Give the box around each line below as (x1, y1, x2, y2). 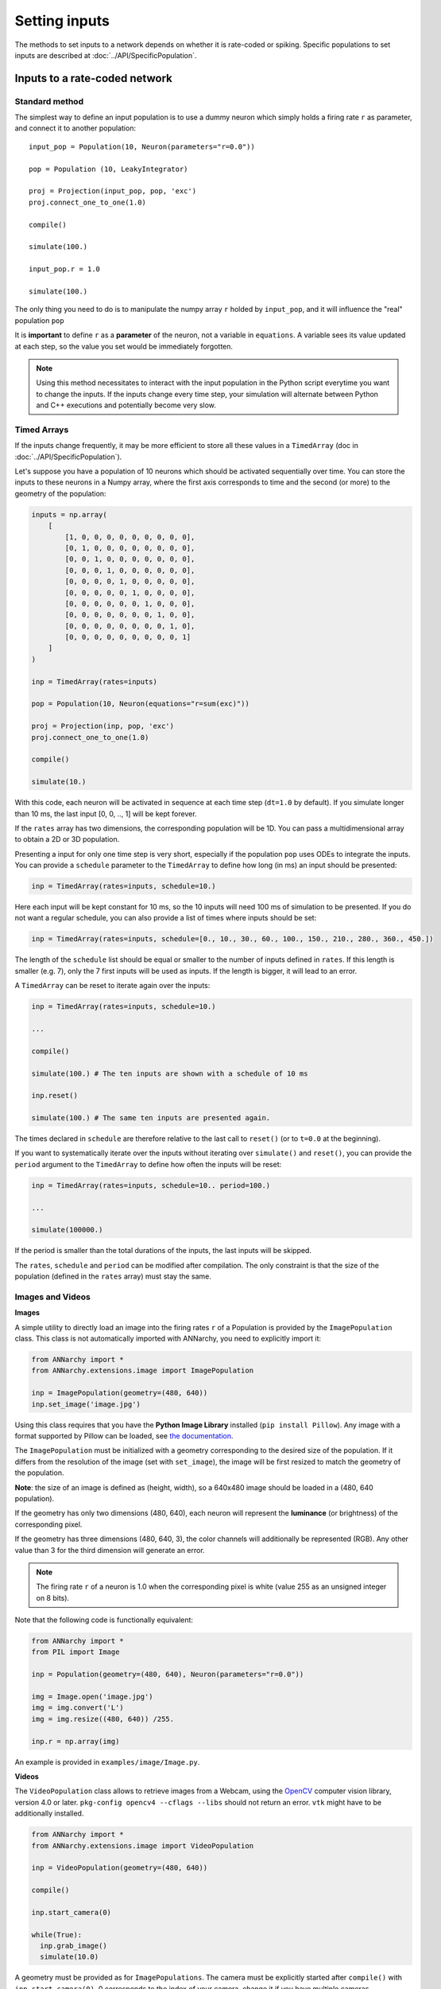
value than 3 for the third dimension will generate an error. (14, 1545, 206, 1555)
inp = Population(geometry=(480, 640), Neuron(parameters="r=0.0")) (31, 1670, 304, 1679)
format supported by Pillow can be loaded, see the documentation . (14, 1431, 234, 1440)
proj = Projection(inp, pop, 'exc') (31, 722, 175, 731)
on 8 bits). (36, 1593, 70, 1602)
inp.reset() (31, 1091, 79, 1100)
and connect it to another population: (14, 123, 137, 133)
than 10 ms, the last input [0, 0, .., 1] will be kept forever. (14, 808, 198, 819)
